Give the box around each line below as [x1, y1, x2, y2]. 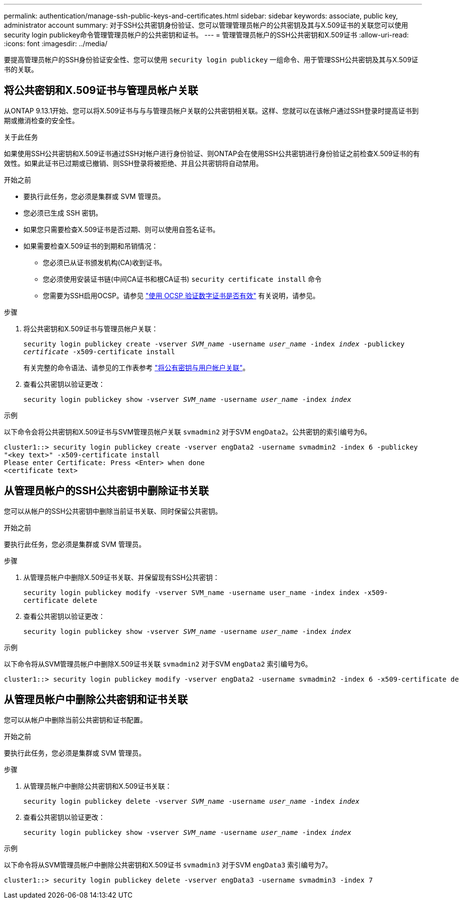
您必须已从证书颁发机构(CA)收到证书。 [43, 258, 166, 267]
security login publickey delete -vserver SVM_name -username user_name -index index [23, 797, 360, 805]
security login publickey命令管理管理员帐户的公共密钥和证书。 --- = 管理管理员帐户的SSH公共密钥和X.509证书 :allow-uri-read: [4, 31, 409, 39]
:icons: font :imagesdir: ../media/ [4, 39, 107, 48]
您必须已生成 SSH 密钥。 [23, 208, 103, 217]
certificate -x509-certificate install [23, 347, 175, 356]
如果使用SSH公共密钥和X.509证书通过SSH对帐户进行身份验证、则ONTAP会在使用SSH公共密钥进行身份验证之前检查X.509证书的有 [4, 149, 420, 158]
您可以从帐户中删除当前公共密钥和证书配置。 [4, 715, 147, 724]
